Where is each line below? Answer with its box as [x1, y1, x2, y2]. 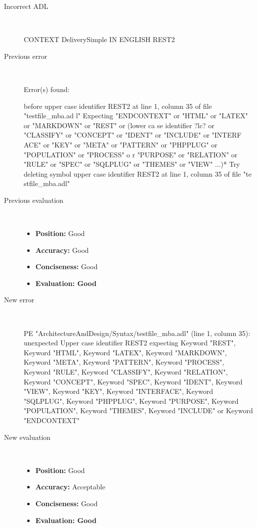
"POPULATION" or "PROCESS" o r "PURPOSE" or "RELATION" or [24, 149, 238, 159]
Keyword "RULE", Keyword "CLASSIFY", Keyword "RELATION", [24, 367, 228, 377]
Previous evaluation [4, 194, 64, 205]
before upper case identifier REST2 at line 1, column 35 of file [24, 100, 212, 111]
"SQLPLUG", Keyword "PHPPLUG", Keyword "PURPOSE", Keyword [24, 395, 239, 406]
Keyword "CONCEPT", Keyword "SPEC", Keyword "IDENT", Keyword [24, 376, 243, 386]
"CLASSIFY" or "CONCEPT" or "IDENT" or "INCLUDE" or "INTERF [24, 130, 242, 140]
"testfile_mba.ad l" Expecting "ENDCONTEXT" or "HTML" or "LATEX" [24, 110, 248, 121]
